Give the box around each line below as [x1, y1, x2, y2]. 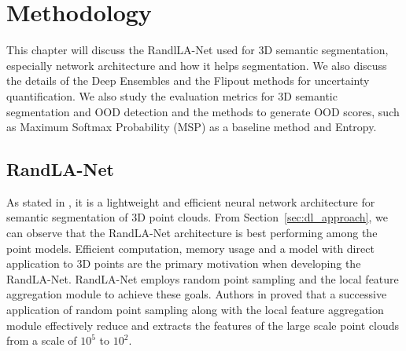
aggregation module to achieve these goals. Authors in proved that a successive [6, 286, 387, 302]
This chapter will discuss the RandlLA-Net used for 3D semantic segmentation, [6, 42, 389, 58]
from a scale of [6, 332, 77, 349]
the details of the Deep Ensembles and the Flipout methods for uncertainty [6, 72, 370, 89]
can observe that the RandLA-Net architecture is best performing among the [6, 225, 378, 241]
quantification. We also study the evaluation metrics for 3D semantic [6, 87, 338, 104]
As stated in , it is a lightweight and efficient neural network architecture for [6, 193, 375, 210]
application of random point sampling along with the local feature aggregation [6, 302, 384, 318]
